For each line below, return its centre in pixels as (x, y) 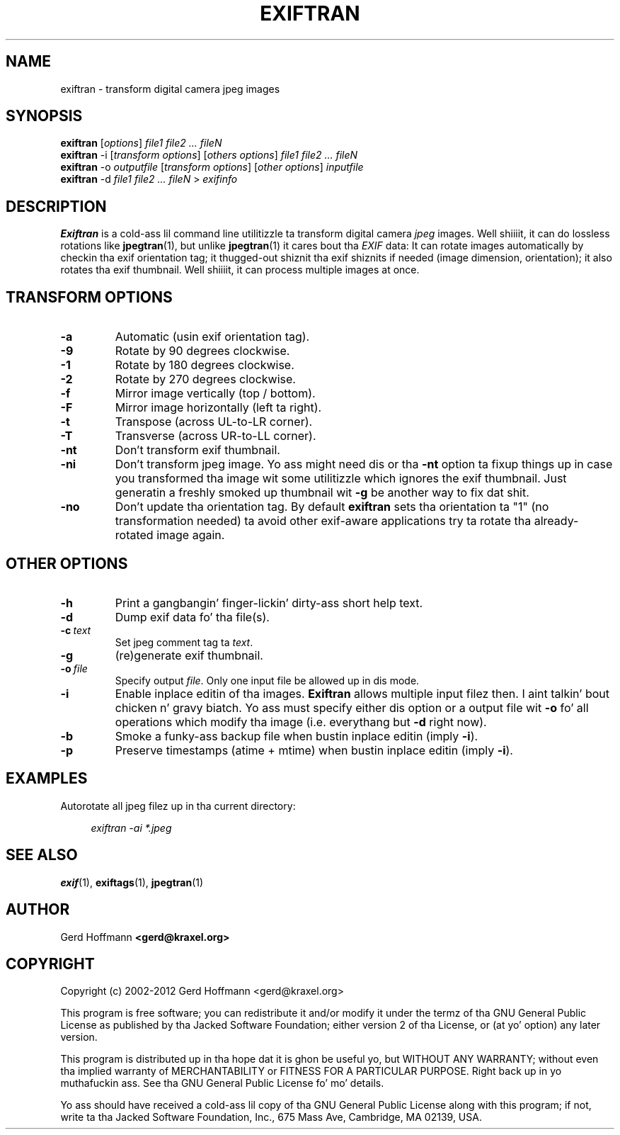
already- (556, 521)
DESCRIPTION (56, 206)
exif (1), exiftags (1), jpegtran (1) (132, 882)
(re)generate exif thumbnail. (189, 655)
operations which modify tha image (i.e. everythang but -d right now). (301, 722)
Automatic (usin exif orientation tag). (212, 337)
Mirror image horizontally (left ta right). (218, 408)
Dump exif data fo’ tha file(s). (192, 617)
